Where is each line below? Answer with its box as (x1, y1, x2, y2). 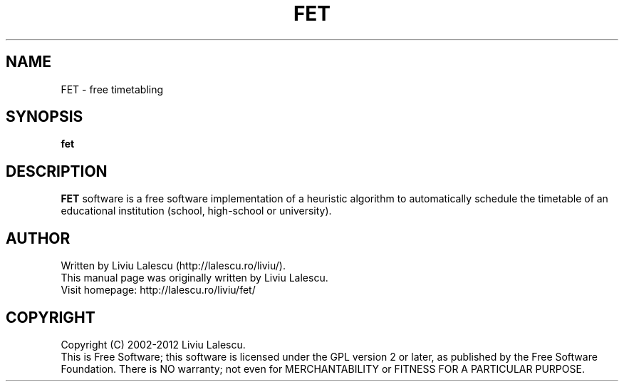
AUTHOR (6, 229, 71, 247)
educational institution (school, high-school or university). (61, 205, 332, 217)
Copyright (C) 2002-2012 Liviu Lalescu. (61, 338, 246, 351)
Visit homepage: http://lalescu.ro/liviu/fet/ (61, 284, 256, 296)
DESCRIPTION (6, 162, 108, 180)
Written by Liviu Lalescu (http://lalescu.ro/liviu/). (61, 259, 286, 272)
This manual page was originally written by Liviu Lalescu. (61, 272, 328, 284)
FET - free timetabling (61, 83, 164, 96)
